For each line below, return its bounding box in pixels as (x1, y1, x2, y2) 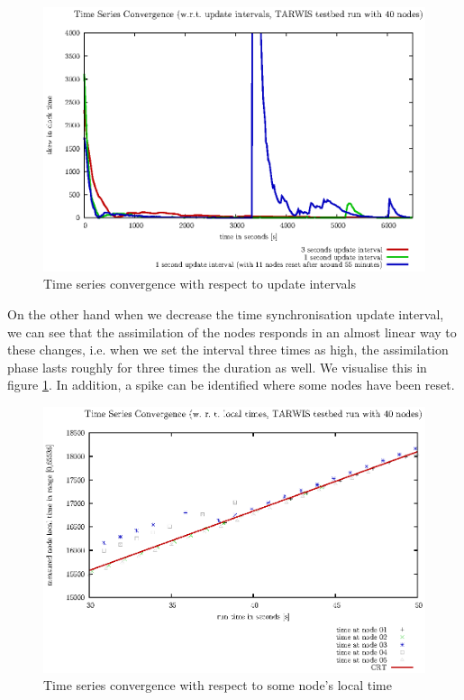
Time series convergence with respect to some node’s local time (43, 676, 392, 695)
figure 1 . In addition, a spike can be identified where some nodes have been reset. (7, 375, 455, 394)
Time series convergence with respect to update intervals (43, 274, 356, 293)
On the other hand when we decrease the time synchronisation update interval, (7, 304, 444, 323)
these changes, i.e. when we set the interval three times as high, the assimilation (7, 340, 449, 359)
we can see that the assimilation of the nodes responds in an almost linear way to (7, 322, 457, 341)
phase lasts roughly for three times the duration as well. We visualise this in (7, 357, 427, 376)
